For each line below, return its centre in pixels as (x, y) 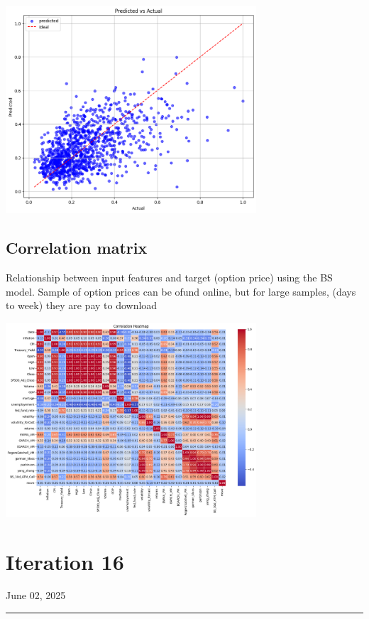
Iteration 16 (65, 561)
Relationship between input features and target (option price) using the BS (169, 278)
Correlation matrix (77, 248)
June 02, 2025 (36, 595)
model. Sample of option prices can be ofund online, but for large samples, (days (181, 291)
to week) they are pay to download (82, 305)
